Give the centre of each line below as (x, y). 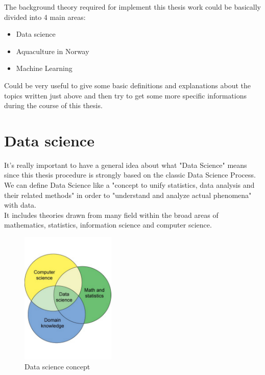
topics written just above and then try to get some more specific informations (125, 95)
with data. (20, 205)
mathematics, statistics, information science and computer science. (108, 225)
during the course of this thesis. (53, 105)
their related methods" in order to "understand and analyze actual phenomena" (128, 195)
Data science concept (57, 367)
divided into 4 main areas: (45, 17)
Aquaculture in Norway (53, 51)
